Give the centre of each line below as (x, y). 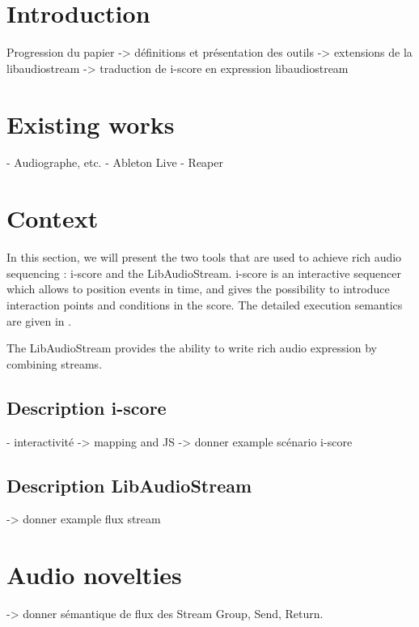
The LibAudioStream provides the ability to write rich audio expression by (192, 348)
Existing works (91, 124)
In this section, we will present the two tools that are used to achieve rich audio (204, 257)
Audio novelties (94, 575)
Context (53, 218)
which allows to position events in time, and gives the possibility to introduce (198, 289)
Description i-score (87, 407)
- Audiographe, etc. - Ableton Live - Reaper (115, 162)
